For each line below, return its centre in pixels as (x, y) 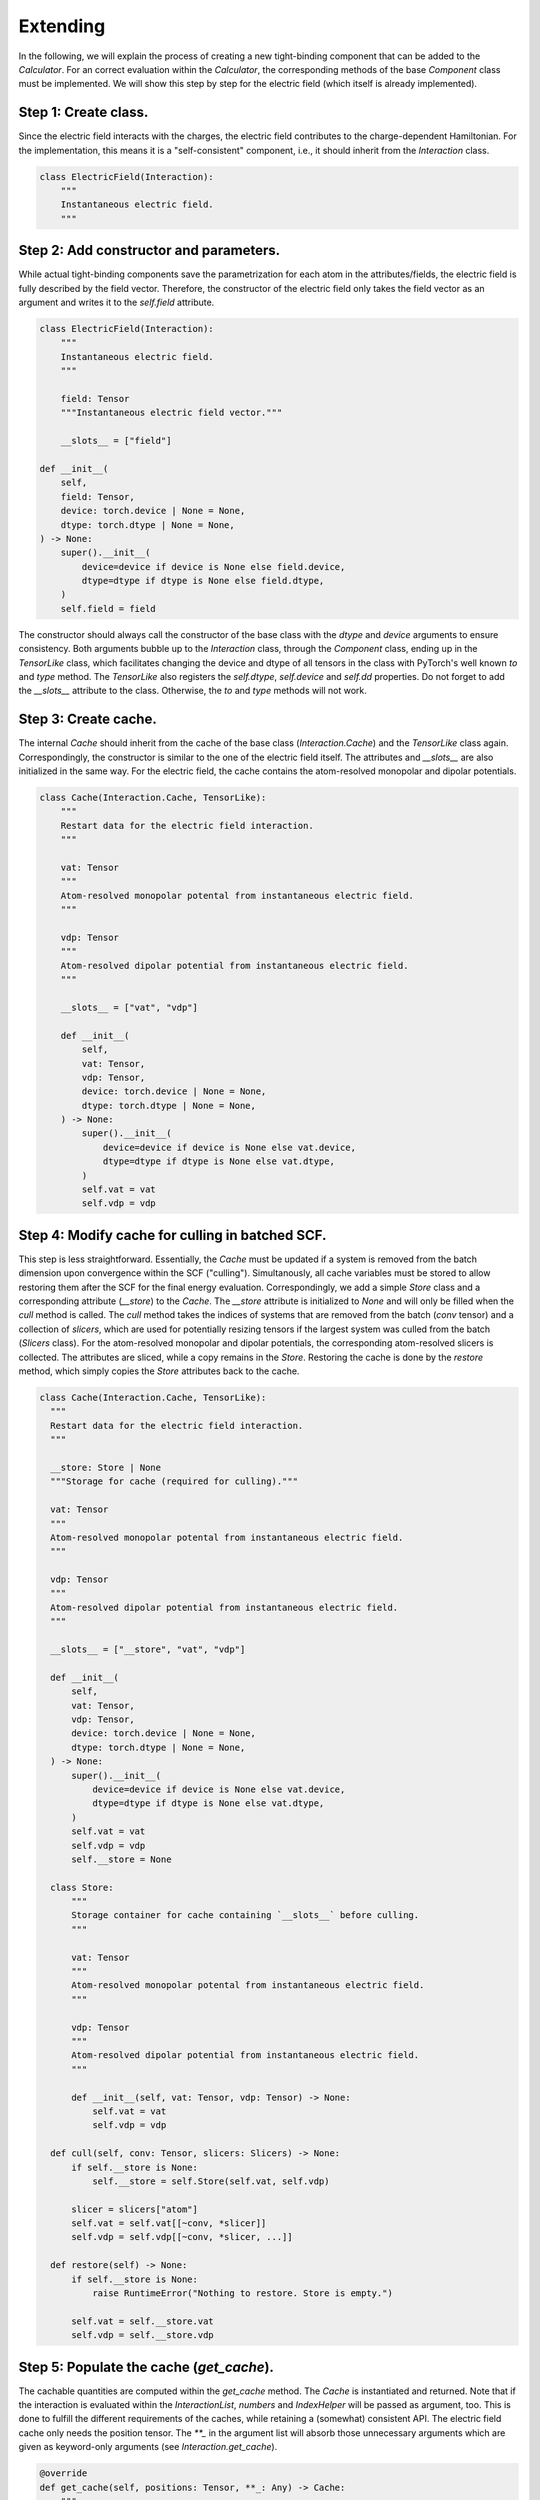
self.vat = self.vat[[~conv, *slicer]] (169, 2223)
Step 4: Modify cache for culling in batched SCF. (172, 1235)
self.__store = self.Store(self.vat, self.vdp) (210, 2181)
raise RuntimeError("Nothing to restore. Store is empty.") (242, 2293)
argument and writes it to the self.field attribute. (116, 302)
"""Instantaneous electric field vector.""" (171, 413)
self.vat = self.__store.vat (142, 2321)
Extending (62, 26)
